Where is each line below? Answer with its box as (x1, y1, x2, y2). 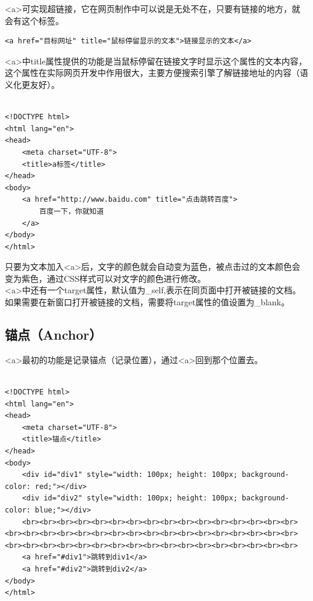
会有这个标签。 (5, 14, 64, 26)
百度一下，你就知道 (39, 207, 104, 216)
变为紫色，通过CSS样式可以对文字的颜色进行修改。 (5, 272, 206, 284)
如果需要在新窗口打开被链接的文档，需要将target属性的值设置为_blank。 (5, 296, 290, 308)
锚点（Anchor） (5, 325, 102, 344)
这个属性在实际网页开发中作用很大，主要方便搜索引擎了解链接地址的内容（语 (5, 66, 308, 79)
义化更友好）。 (5, 78, 60, 90)
